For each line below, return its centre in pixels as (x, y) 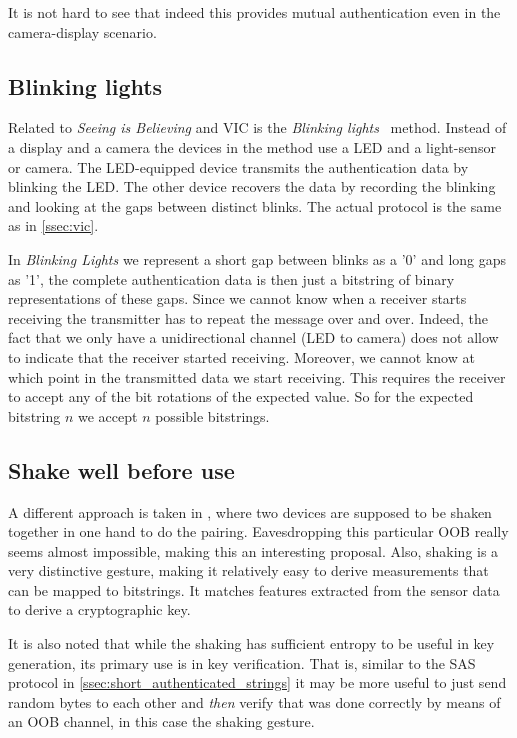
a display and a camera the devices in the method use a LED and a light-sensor (252, 146)
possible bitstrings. (212, 415)
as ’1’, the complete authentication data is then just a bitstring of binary (231, 278)
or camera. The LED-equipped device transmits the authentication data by (238, 166)
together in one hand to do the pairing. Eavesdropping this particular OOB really (258, 531)
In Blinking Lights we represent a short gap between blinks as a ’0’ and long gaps (257, 258)
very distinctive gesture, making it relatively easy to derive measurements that (248, 570)
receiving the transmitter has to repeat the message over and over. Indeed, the (248, 317)
